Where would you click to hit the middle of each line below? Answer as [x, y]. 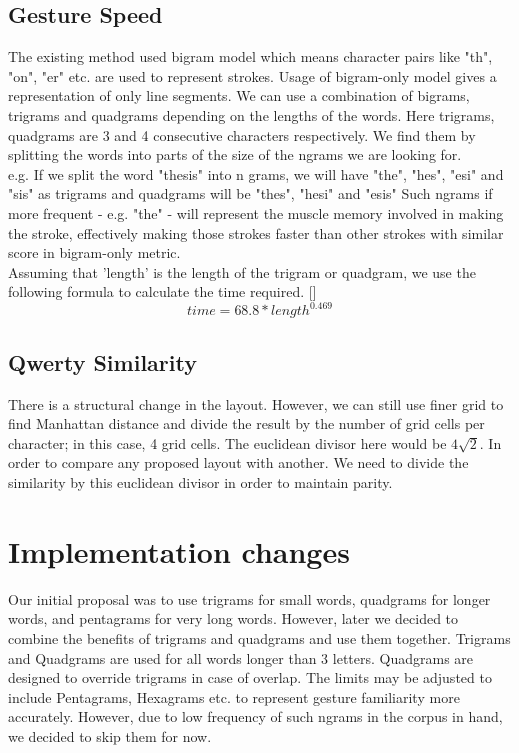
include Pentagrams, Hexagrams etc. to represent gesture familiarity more [234, 696]
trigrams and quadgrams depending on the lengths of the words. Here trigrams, [251, 114]
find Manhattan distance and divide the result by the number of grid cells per [246, 423]
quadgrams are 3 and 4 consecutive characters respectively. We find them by [242, 134]
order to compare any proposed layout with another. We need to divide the [238, 462]
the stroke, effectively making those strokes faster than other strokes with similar [256, 232]
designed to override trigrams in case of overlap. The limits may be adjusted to [250, 677]
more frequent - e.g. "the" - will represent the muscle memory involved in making [256, 212]
